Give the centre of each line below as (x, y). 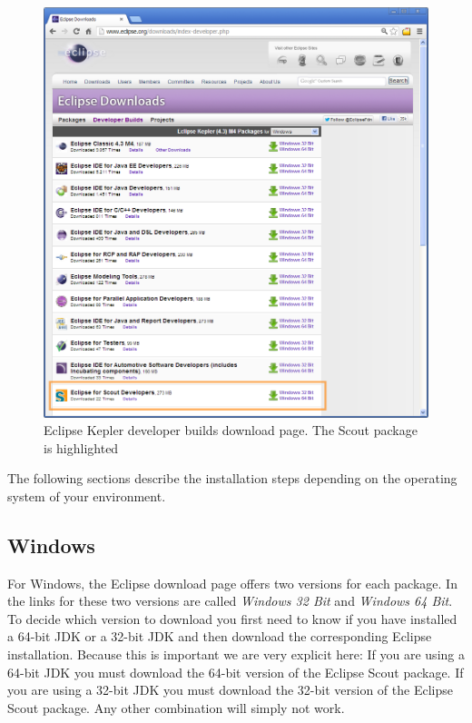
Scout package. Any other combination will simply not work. (176, 707)
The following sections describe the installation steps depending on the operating (232, 478)
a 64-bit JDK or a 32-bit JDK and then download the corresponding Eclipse (220, 636)
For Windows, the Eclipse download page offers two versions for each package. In (232, 583)
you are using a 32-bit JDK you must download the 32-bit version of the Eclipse (230, 690)
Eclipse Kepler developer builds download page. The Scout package (231, 430)
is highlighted (81, 447)
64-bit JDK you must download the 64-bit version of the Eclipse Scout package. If (236, 672)
